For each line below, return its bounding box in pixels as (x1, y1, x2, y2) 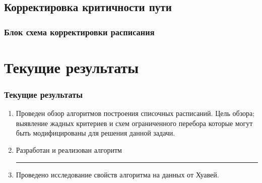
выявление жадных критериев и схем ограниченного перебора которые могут (16, 117, 253, 128)
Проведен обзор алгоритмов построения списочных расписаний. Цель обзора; (16, 108, 255, 118)
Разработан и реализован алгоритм (16, 145, 122, 155)
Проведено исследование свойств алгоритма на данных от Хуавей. (16, 169, 219, 179)
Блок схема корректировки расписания (4, 25, 155, 38)
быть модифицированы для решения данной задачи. (16, 128, 175, 138)
